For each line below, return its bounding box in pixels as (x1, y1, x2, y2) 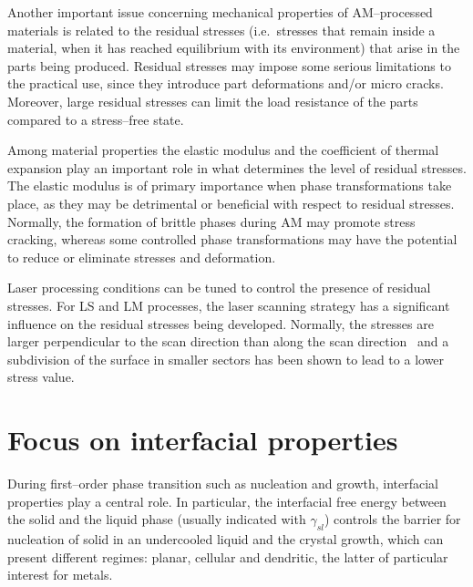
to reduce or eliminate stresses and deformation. (7, 247, 276, 266)
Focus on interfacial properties (7, 421, 398, 458)
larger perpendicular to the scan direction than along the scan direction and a (7, 332, 449, 351)
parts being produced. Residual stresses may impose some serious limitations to (7, 56, 451, 75)
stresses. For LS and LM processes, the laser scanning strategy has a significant (7, 295, 450, 314)
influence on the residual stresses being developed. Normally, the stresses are (7, 314, 434, 333)
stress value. (7, 367, 75, 386)
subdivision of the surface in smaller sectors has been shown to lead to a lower (7, 349, 445, 368)
